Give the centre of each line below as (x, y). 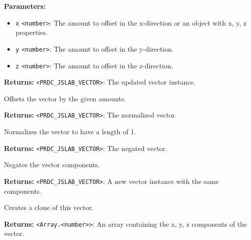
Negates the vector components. (52, 165)
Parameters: (25, 6)
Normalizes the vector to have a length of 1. (70, 132)
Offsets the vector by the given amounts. (65, 98)
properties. (31, 32)
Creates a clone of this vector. (49, 207)
